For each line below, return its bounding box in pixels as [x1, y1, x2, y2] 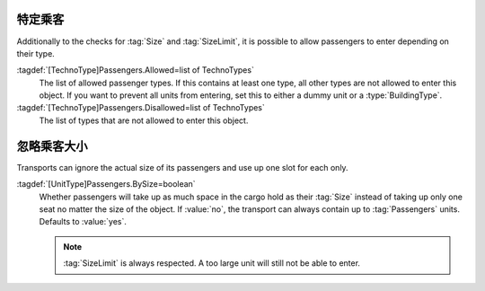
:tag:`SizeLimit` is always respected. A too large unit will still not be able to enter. [63, 258, 361, 269]
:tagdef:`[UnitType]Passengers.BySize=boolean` [16, 179, 197, 190]
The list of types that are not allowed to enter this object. [39, 115, 249, 126]
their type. [16, 48, 56, 58]
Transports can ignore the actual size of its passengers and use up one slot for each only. [16, 162, 349, 172]
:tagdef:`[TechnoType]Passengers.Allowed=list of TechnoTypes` [16, 65, 255, 75]
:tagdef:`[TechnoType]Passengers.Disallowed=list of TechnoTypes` [16, 102, 265, 113]
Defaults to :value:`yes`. [39, 216, 128, 227]
